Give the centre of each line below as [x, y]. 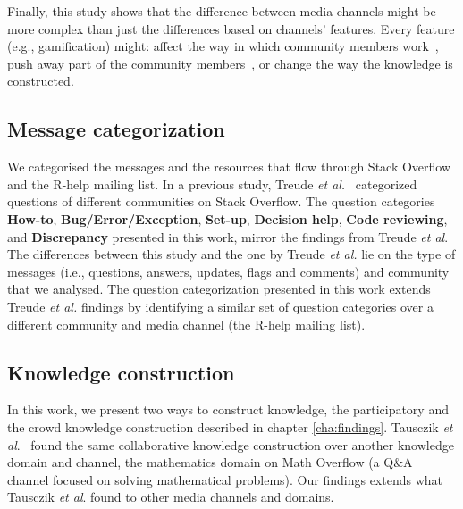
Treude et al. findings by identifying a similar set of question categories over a [220, 306]
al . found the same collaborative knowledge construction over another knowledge [231, 444]
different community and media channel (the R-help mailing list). [186, 324]
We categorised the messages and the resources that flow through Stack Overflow [229, 167]
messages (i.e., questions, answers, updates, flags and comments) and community [228, 271]
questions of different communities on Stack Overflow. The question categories [221, 201]
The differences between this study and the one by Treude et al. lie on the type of [231, 254]
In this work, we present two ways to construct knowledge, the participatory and [228, 409]
